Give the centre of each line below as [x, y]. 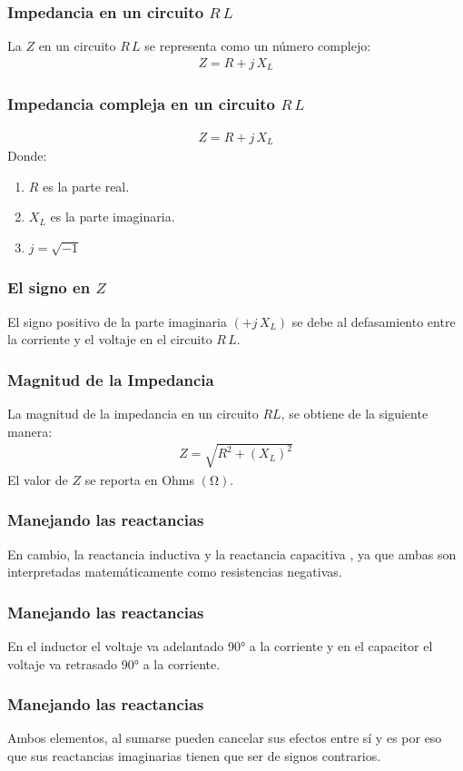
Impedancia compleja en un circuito [141, 104]
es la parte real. [86, 186]
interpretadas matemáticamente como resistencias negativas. [175, 572]
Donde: [27, 155]
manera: [30, 431]
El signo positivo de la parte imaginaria [117, 321]
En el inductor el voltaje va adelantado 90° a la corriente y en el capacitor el [220, 645]
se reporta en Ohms [140, 479]
